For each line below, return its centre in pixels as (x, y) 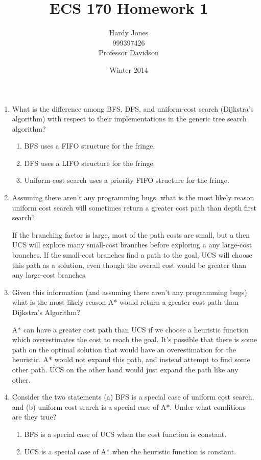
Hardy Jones (129, 33)
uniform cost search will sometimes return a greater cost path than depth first (134, 207)
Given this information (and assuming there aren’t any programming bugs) (129, 292)
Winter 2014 (129, 69)
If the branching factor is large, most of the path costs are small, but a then (131, 234)
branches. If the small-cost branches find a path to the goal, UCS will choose (132, 255)
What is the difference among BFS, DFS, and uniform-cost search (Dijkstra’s (133, 108)
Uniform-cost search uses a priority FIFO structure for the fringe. (127, 180)
